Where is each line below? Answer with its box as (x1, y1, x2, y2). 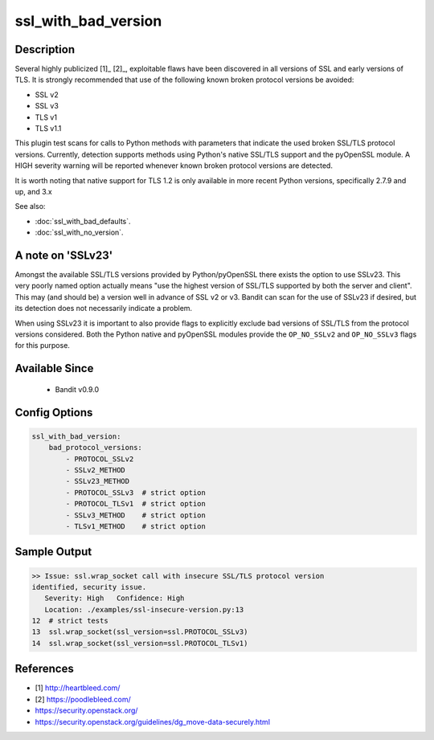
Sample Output (14, 545, 92, 558)
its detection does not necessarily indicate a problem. (14, 304, 193, 313)
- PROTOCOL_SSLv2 (65, 454, 134, 464)
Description (14, 43, 76, 56)
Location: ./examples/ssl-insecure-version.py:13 (44, 605, 244, 614)
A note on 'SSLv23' (14, 248, 113, 262)
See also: (14, 202, 46, 211)
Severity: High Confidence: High (44, 594, 185, 603)
